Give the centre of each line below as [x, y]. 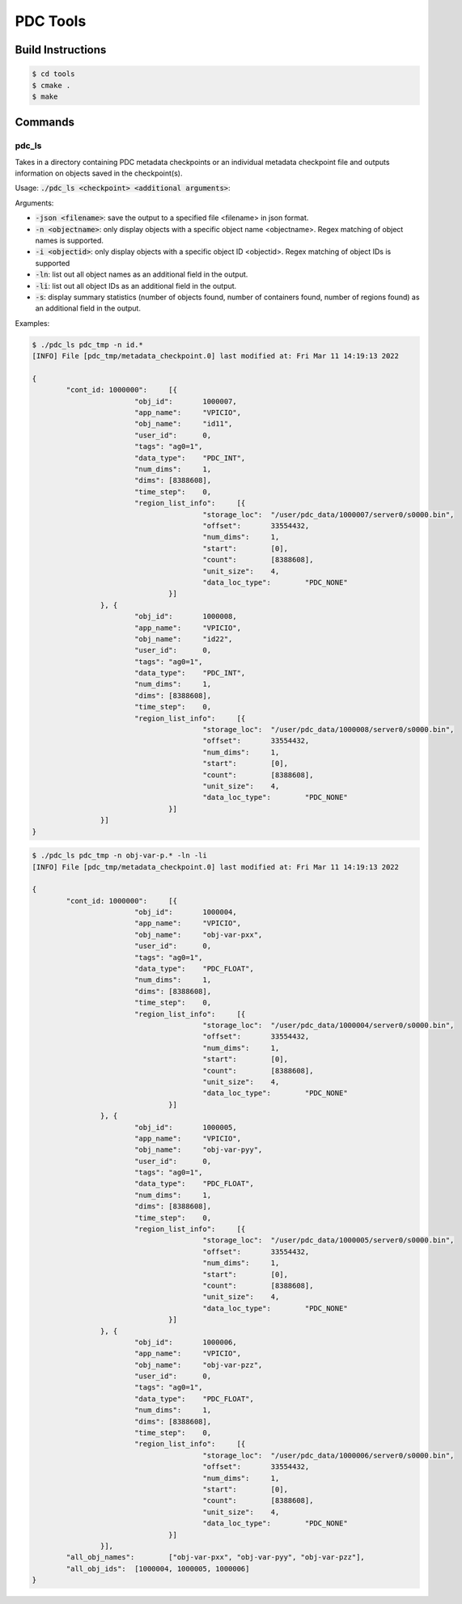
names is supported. [70, 241]
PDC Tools [51, 21]
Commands [45, 123]
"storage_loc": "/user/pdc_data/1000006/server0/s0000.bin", [328, 1455]
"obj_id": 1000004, [186, 912]
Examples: [32, 323]
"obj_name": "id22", [183, 639]
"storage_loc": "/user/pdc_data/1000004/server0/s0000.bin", [328, 1025]
